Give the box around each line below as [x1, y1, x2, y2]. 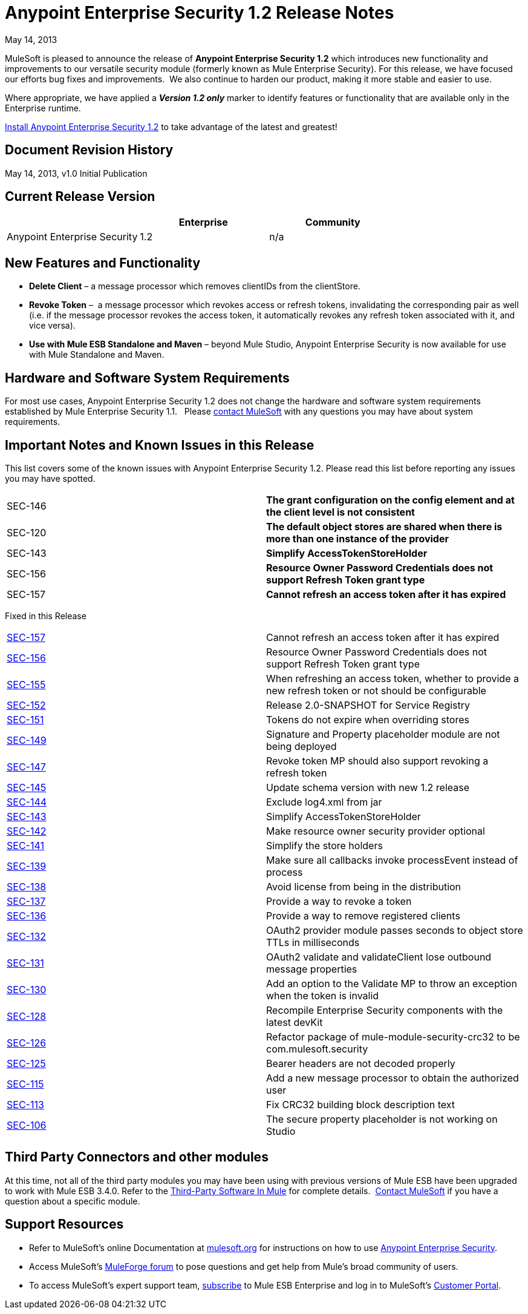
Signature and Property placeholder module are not [266, 728, 500, 740]
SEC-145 [7, 781, 47, 793]
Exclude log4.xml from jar [266, 795, 382, 808]
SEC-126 [7, 1036, 47, 1049]
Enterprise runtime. [5, 102, 81, 113]
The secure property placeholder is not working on [266, 1112, 498, 1125]
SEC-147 [7, 760, 46, 773]
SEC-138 [7, 880, 47, 893]
